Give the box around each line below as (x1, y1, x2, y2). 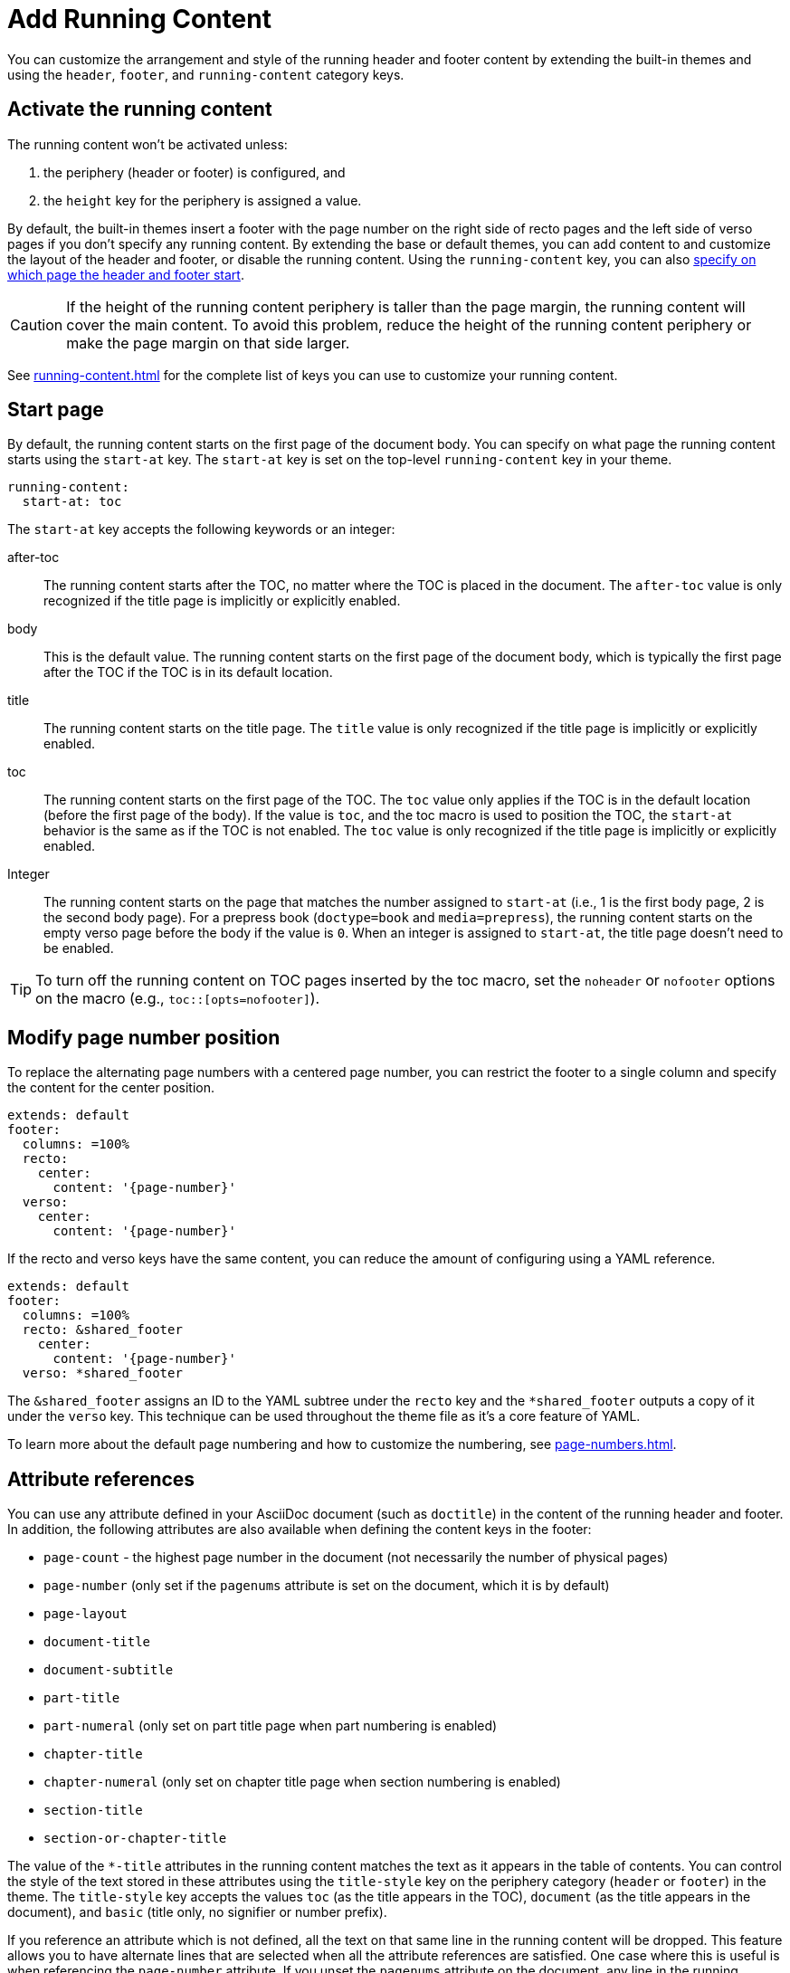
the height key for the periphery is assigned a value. (43, 192, 362, 208)
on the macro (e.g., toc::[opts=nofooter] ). (35, 989, 320, 1008)
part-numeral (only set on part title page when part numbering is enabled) (43, 1718, 498, 1734)
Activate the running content (7, 98, 272, 121)
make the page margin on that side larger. (66, 333, 350, 352)
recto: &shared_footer (22, 1322, 183, 1338)
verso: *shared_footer (22, 1366, 183, 1381)
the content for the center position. (7, 1080, 215, 1096)
